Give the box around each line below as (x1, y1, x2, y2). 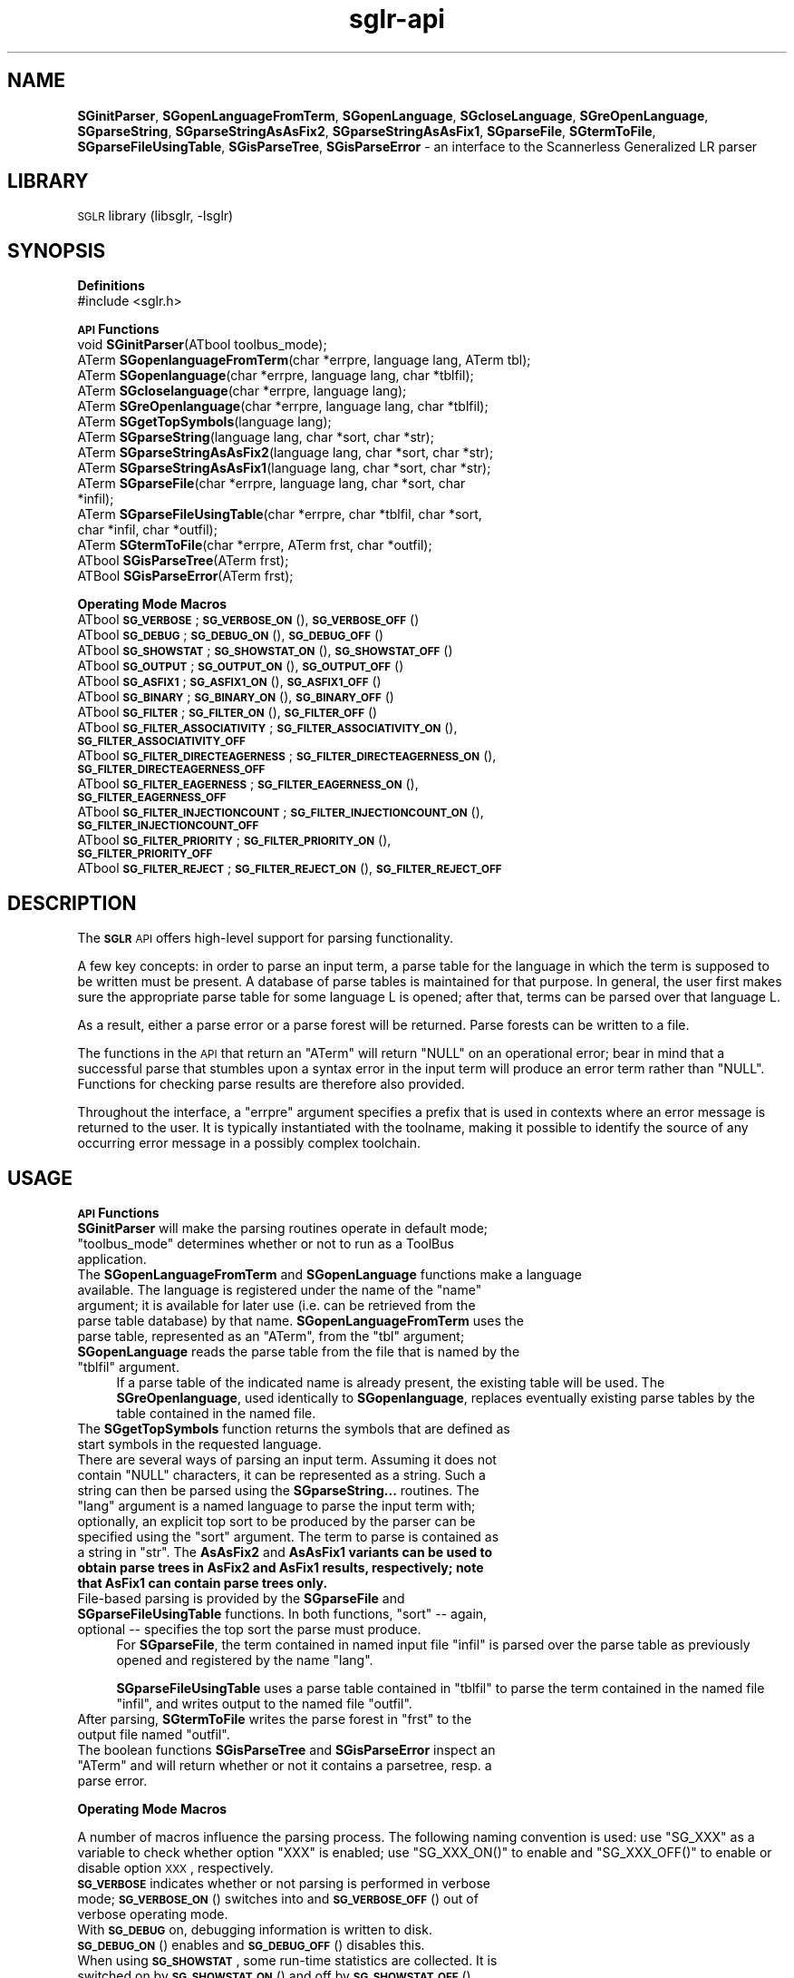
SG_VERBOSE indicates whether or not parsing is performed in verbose (77, 1875, 490, 1891)
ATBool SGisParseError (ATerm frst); (77, 568, 294, 584)
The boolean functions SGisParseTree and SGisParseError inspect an (77, 1741, 496, 1758)
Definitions (77, 278, 145, 294)
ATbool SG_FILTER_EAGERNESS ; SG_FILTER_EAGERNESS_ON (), (77, 776, 419, 792)
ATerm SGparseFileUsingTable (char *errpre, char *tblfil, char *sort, (77, 506, 482, 523)
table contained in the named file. (116, 1405, 316, 1421)
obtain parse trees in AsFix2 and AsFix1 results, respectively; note (77, 1559, 484, 1575)
